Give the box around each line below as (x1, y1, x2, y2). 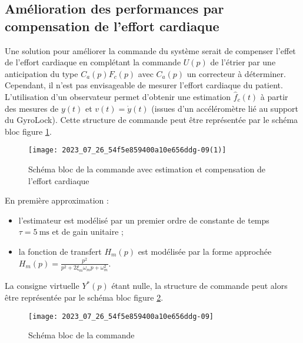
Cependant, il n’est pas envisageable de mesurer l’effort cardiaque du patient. (5, 79, 283, 91)
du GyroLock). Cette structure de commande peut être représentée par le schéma (5, 114, 298, 126)
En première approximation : (5, 194, 109, 207)
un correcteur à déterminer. (187, 67, 286, 79)
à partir (260, 90, 288, 102)
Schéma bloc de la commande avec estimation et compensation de (28, 163, 265, 175)
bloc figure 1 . (5, 125, 52, 137)
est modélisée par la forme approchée (138, 245, 272, 257)
